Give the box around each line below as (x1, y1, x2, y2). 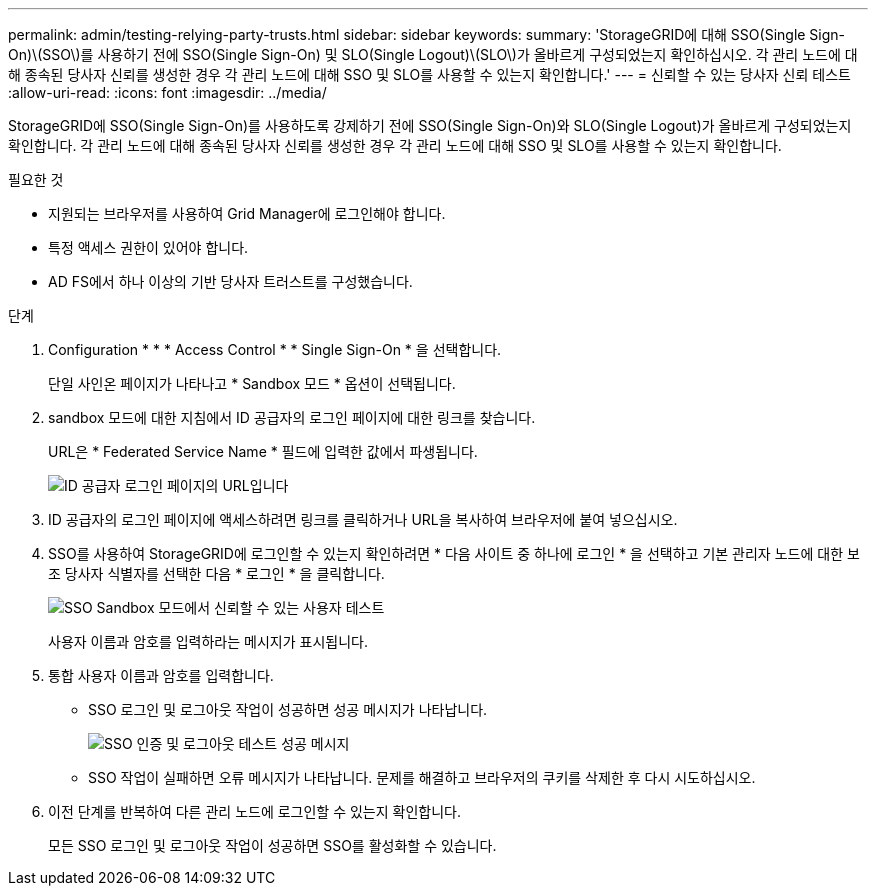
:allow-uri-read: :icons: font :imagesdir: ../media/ (8, 84, 327, 101)
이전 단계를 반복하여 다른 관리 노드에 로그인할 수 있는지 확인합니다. (48, 803, 461, 820)
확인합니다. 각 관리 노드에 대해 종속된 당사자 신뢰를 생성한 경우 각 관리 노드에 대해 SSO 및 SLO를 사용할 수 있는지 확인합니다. (8, 137, 782, 154)
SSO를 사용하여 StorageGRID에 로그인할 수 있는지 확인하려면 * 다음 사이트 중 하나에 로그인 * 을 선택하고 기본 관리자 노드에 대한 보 (48, 545, 860, 562)
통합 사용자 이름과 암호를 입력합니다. (48, 667, 274, 684)
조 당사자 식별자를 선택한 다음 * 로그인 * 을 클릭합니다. (48, 565, 385, 582)
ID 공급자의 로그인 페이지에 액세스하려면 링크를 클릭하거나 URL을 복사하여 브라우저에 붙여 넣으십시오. (48, 511, 678, 528)
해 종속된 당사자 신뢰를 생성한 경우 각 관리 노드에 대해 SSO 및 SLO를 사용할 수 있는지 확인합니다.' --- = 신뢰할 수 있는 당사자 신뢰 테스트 (8, 66, 851, 83)
